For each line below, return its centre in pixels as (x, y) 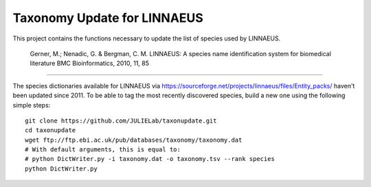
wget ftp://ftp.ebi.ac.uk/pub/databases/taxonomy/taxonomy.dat (134, 140)
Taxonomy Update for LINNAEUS (108, 18)
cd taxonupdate (50, 130)
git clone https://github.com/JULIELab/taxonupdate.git (121, 121)
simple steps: (32, 105)
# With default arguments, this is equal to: (103, 150)
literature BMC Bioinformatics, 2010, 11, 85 (90, 63)
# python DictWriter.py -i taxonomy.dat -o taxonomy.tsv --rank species (150, 159)
